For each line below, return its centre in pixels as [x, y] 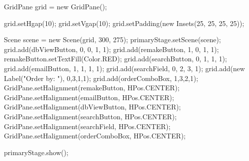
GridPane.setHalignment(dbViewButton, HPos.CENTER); [93, 107]
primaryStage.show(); [36, 152]
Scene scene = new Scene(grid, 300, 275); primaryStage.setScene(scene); [112, 40]
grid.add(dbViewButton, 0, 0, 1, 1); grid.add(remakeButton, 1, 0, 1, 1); [111, 49]
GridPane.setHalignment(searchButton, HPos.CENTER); [90, 116]
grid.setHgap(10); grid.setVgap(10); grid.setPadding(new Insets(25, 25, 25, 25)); [124, 23]
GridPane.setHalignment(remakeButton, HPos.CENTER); [92, 88]
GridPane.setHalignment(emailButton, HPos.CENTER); [89, 97]
